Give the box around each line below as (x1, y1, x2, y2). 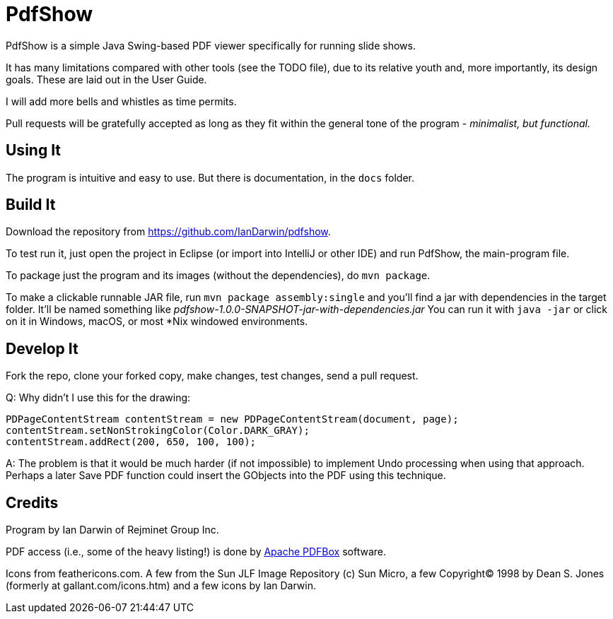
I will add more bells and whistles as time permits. (6, 95, 237, 107)
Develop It (6, 339, 78, 358)
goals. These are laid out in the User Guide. (6, 73, 207, 86)
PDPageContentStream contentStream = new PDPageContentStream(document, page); (6, 413, 459, 425)
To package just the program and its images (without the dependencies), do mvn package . (6, 269, 431, 282)
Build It (6, 196, 56, 214)
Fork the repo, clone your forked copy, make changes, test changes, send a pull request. (6, 370, 419, 382)
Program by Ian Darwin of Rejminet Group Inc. (6, 524, 219, 536)
